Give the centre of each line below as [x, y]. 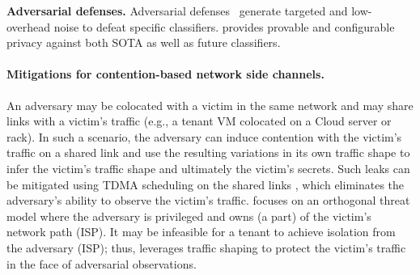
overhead [29, 26]
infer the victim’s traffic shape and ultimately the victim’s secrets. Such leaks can [208, 168]
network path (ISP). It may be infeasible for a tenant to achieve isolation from [201, 232]
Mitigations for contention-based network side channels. [165, 74]
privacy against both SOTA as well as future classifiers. [144, 42]
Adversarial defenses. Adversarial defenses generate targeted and [177, 11]
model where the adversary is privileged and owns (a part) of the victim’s [189, 216]
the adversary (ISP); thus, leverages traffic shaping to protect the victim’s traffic [206, 247]
